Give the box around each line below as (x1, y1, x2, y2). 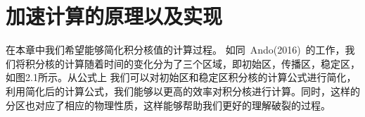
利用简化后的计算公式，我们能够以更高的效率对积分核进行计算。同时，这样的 (6, 83, 360, 98)
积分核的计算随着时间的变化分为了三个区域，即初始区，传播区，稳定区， (25, 56, 360, 70)
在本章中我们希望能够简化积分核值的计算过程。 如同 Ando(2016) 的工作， (6, 42, 345, 57)
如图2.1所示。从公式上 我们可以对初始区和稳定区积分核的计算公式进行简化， (6, 70, 357, 85)
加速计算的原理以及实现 (6, 1, 223, 30)
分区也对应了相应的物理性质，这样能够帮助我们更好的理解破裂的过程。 (6, 97, 331, 112)
